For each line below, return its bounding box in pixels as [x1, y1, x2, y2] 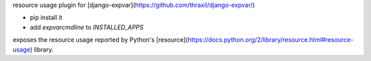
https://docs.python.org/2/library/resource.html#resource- [188, 36, 354, 44]
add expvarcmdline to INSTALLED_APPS [30, 23, 144, 31]
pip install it [30, 14, 63, 22]
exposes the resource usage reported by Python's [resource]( [12, 36, 188, 44]
